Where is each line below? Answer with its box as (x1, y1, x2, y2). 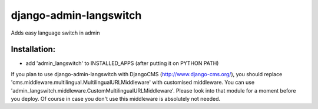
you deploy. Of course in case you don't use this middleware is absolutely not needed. (11, 96, 221, 103)
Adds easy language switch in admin (11, 29, 100, 36)
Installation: (11, 45, 56, 54)
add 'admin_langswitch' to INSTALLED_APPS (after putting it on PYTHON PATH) (25, 60, 219, 67)
